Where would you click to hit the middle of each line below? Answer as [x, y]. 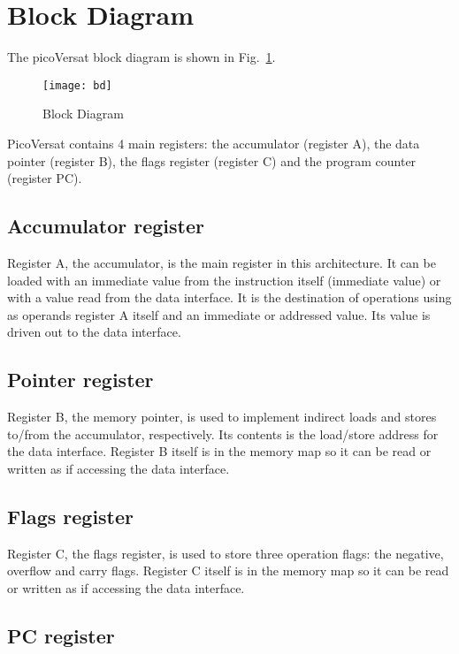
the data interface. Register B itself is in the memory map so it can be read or [219, 451]
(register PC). [45, 178]
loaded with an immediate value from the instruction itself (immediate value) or [224, 280]
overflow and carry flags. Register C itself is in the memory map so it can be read [228, 570]
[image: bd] [77, 85]
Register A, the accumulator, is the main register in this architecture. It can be [222, 262]
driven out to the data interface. [94, 332]
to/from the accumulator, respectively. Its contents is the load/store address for [223, 433]
